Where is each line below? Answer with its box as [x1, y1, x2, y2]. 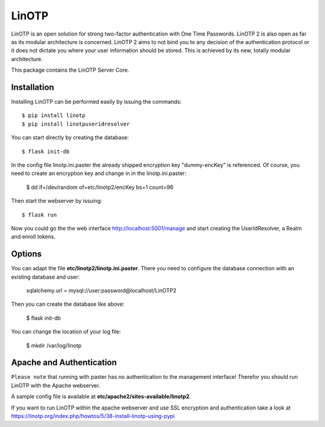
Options [11, 249, 42, 259]
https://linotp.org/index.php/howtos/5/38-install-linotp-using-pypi [11, 413, 175, 420]
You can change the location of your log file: [11, 328, 122, 335]
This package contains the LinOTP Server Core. [11, 66, 129, 74]
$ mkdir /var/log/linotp [26, 341, 82, 349]
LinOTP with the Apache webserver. [11, 382, 101, 389]
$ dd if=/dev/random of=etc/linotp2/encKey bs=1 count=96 [26, 183, 174, 191]
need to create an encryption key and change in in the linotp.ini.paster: [11, 169, 187, 177]
